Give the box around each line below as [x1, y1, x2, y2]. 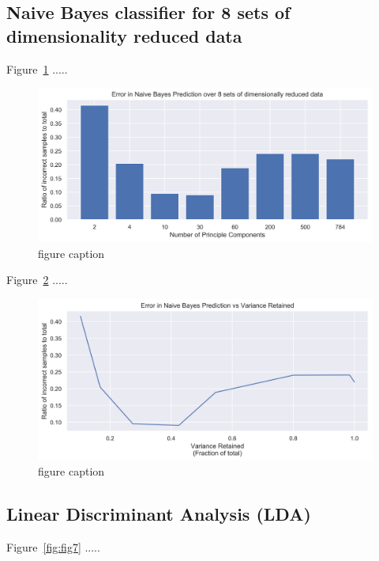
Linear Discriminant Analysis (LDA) [6, 502, 311, 526]
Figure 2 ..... [6, 271, 68, 288]
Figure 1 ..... [6, 60, 68, 77]
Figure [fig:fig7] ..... [6, 539, 100, 555]
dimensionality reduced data [6, 23, 242, 47]
